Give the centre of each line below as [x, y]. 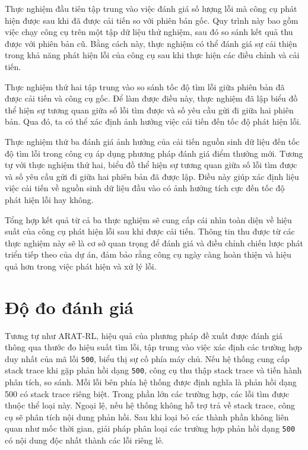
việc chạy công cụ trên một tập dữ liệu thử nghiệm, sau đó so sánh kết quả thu [149, 32]
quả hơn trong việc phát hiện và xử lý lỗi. [81, 266]
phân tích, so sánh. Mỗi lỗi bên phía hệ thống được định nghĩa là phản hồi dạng [151, 382]
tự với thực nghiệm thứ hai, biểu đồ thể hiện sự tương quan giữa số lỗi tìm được [151, 165]
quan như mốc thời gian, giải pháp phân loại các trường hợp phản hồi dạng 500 [150, 428]
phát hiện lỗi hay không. [49, 199]
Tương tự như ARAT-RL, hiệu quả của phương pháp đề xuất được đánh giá [144, 335]
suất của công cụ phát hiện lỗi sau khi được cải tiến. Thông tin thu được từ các [150, 231]
